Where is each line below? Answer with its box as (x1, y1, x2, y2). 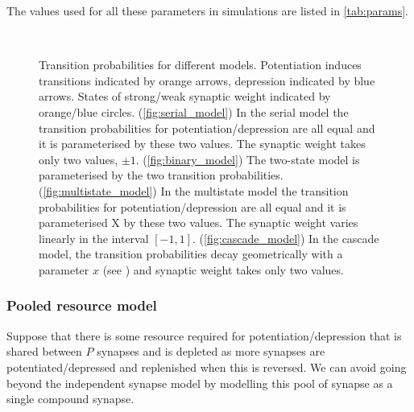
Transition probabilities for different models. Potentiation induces (39, 56, 362, 73)
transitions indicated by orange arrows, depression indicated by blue (39, 72, 375, 89)
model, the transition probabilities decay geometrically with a (39, 245, 343, 262)
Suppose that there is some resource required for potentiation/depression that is (6, 327, 402, 344)
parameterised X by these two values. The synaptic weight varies (39, 214, 358, 231)
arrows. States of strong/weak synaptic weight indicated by (39, 88, 331, 105)
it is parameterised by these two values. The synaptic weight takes (39, 135, 366, 152)
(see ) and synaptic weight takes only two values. (102, 261, 344, 278)
